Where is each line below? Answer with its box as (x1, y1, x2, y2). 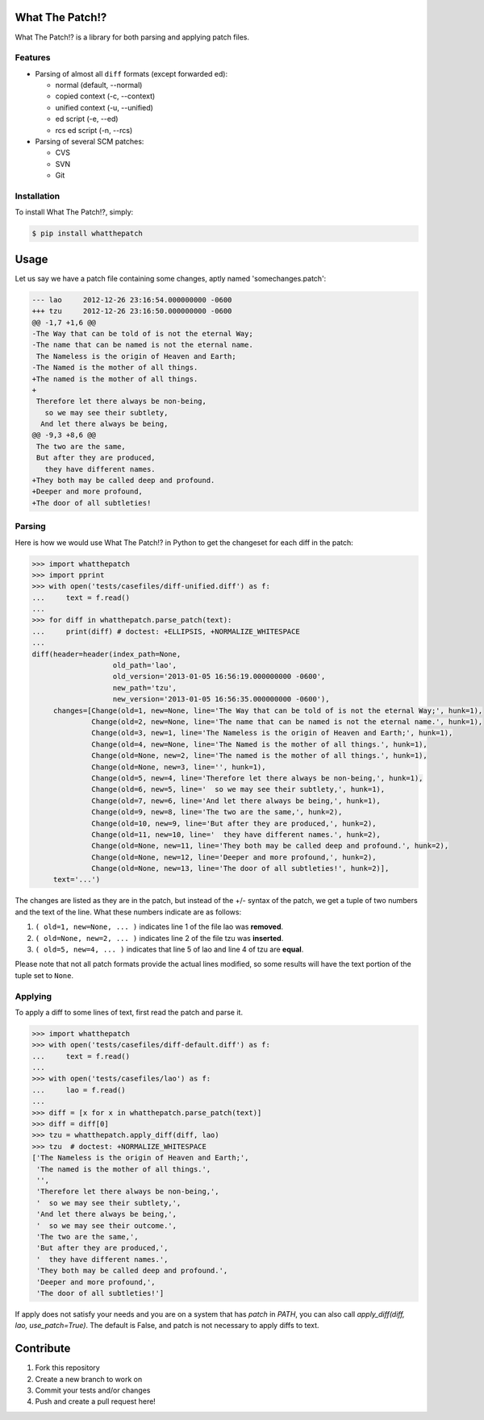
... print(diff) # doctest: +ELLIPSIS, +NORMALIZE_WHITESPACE (31, 627, 300, 636)
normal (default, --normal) (55, 81, 143, 90)
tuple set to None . (15, 970, 74, 980)
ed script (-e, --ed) (55, 114, 119, 124)
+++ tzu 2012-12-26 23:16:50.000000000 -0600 (31, 306, 232, 316)
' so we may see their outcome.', (36, 1221, 177, 1230)
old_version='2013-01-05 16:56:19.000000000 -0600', (112, 672, 326, 681)
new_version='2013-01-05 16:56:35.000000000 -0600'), (112, 694, 330, 704)
